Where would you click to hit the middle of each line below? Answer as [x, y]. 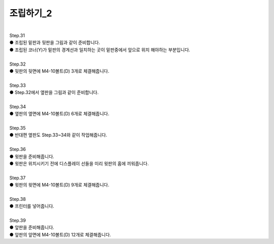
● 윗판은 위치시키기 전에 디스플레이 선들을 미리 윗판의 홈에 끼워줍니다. [79, 163]
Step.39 [18, 221]
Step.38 [18, 199]
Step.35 [18, 128]
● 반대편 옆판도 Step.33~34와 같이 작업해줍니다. [58, 135]
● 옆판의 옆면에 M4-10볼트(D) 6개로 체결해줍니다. [59, 114]
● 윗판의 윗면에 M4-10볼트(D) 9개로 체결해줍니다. [59, 185]
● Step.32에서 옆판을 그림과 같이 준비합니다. [54, 93]
